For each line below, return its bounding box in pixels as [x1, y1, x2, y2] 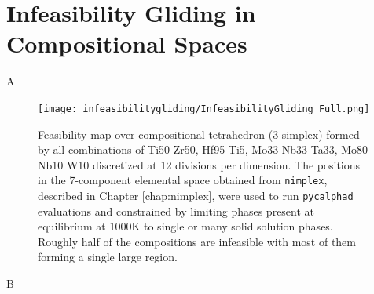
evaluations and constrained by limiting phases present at [38, 202, 315, 219]
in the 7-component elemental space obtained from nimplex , [38, 172, 328, 188]
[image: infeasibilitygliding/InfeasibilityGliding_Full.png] [38, 103, 370, 114]
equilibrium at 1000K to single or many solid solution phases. [38, 218, 333, 234]
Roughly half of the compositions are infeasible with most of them [38, 233, 356, 249]
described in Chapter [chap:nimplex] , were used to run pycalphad [38, 187, 354, 203]
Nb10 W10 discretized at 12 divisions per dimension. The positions [38, 156, 361, 172]
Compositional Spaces [6, 27, 247, 60]
